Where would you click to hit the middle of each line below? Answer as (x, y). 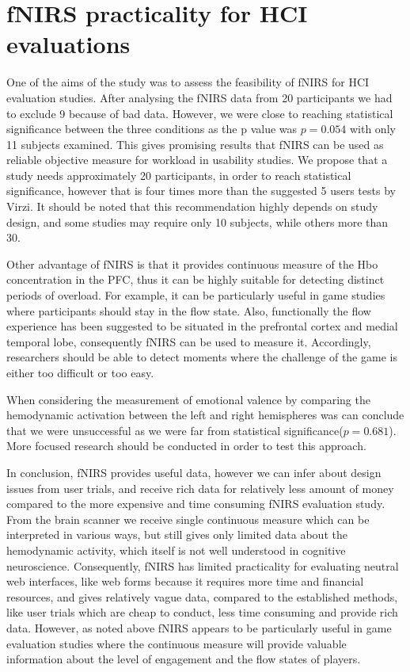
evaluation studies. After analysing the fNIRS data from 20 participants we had (199, 97)
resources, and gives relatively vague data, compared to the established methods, (202, 596)
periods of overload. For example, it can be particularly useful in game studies (196, 295)
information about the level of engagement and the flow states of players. (184, 659)
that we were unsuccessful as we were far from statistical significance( (175, 430)
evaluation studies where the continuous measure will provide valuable (177, 643)
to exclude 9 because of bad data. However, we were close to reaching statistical (200, 113)
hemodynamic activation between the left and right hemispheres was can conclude (205, 415)
